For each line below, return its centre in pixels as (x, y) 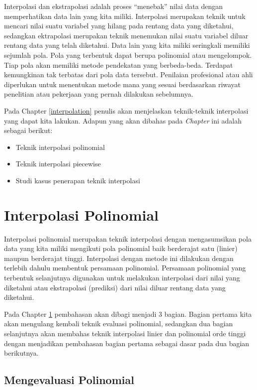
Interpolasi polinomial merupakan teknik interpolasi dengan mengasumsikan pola (128, 238)
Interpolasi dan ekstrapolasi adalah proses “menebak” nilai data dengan (113, 6)
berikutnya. (21, 353)
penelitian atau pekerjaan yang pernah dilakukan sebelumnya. (99, 94)
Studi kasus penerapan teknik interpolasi (78, 180)
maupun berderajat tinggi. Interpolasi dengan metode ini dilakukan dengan (119, 258)
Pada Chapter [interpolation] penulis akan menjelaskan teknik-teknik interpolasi (126, 110)
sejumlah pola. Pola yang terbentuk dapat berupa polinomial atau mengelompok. (128, 55)
